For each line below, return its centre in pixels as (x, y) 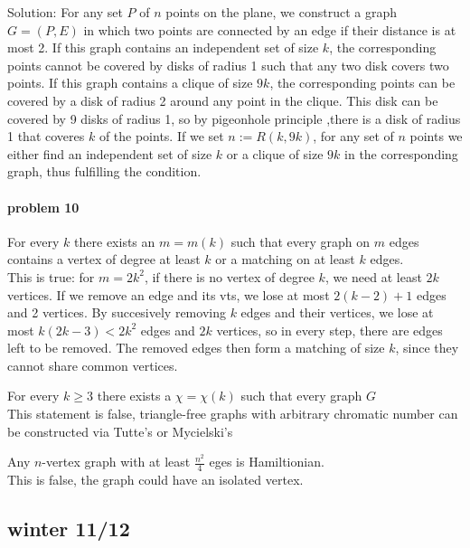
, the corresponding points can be (362, 83)
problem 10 (43, 207)
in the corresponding (401, 153)
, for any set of (353, 136)
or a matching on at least (285, 259)
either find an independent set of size (110, 153)
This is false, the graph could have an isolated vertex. (155, 480)
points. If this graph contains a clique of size (130, 83)
